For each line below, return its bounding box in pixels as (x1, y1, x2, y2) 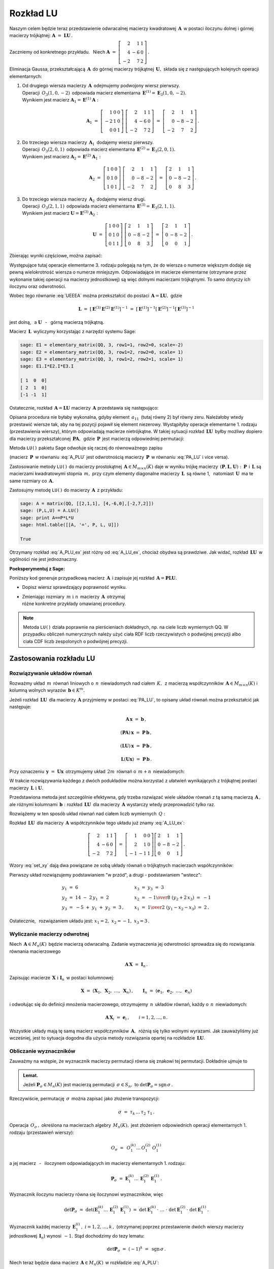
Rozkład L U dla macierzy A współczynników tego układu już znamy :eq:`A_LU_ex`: (9, 820, 185, 826)
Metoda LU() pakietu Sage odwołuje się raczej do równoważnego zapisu (9, 445, 162, 451)
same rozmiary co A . (9, 478, 54, 484)
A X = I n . (125, 961, 148, 969)
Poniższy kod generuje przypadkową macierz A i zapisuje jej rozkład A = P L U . (9, 575, 177, 581)
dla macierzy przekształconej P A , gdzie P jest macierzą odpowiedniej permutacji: (9, 436, 185, 442)
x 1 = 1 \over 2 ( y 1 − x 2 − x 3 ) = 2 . (134, 905, 209, 912)
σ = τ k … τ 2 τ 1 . (118, 1109, 155, 1116)
